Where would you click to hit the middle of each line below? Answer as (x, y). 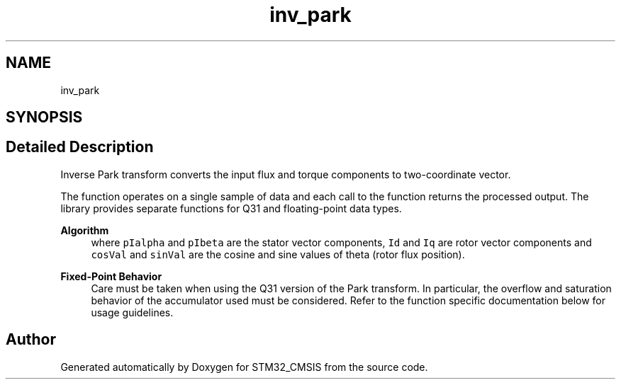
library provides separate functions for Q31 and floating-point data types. (231, 208)
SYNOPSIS (44, 117)
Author (31, 340)
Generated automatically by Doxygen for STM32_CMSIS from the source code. (244, 367)
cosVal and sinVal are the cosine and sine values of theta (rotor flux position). (278, 254)
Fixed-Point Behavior (111, 276)
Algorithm (85, 230)
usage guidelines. (132, 312)
